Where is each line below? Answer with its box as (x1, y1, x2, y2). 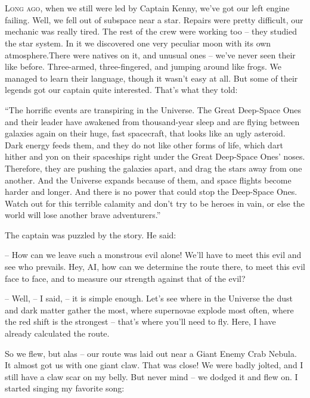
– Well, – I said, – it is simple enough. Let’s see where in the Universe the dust (5, 292, 293, 304)
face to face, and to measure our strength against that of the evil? (5, 272, 246, 284)
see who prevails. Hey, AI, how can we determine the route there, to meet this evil (5, 260, 305, 273)
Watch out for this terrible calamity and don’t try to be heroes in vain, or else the (5, 197, 305, 209)
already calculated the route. (5, 327, 110, 340)
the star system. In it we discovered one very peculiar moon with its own (5, 36, 271, 49)
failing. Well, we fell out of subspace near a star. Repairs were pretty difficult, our (5, 13, 303, 26)
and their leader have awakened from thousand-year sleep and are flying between (5, 115, 300, 128)
